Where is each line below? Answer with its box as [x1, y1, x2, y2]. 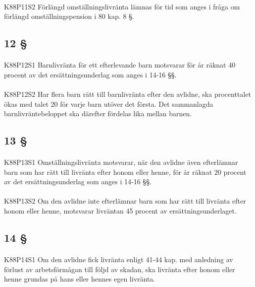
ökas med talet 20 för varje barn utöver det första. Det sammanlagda [4, 98, 213, 109]
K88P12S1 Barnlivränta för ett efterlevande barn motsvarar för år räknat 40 [4, 60, 236, 70]
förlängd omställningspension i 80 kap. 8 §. [4, 11, 134, 21]
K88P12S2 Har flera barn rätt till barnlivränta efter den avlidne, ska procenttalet [4, 88, 251, 99]
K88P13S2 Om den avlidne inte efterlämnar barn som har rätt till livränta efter [4, 196, 246, 206]
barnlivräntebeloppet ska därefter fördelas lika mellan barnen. [4, 108, 192, 119]
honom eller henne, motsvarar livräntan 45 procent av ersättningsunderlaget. [4, 206, 237, 216]
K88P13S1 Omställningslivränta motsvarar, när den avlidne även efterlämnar [4, 157, 238, 167]
